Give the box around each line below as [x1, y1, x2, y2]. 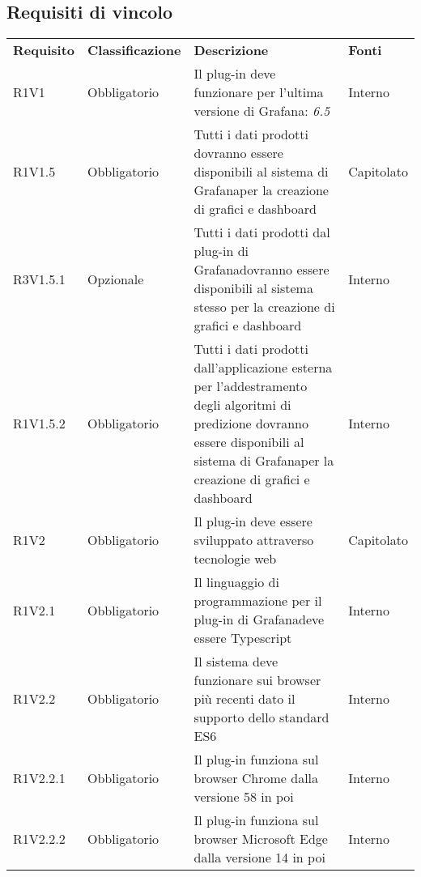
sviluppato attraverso [193, 530, 314, 550]
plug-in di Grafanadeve [193, 610, 325, 629]
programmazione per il [193, 591, 322, 611]
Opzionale [87, 269, 144, 288]
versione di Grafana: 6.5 [193, 101, 330, 121]
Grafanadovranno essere [193, 260, 330, 279]
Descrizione [193, 40, 269, 60]
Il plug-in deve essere [193, 512, 313, 531]
